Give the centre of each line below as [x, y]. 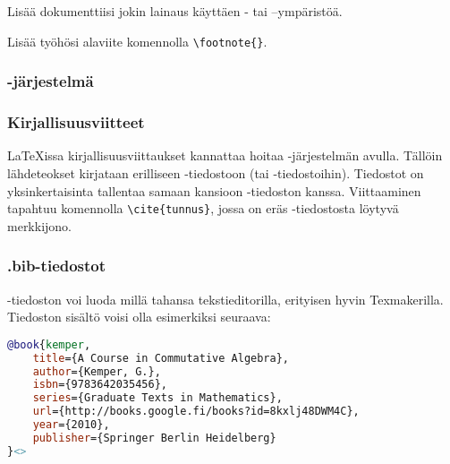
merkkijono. [40, 225]
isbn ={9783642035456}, [100, 385]
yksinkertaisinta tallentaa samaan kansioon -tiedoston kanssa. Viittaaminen [214, 190]
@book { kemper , [49, 344]
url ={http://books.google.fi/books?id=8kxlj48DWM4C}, [196, 412]
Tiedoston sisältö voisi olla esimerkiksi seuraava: [139, 317]
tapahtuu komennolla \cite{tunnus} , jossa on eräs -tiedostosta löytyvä [203, 208]
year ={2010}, [71, 425]
